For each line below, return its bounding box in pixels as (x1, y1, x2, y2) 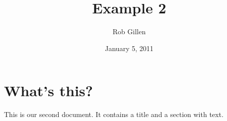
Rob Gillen (112, 26, 146, 37)
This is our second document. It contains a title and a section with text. (4, 109, 224, 120)
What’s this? (4, 80, 93, 101)
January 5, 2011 (105, 43, 153, 53)
